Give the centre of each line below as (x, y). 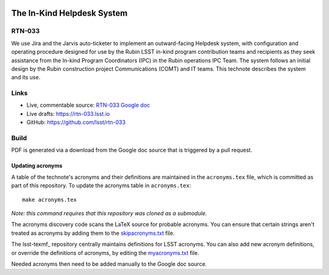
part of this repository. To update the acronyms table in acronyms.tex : (101, 185)
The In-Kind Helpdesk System (69, 13)
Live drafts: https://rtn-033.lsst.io (68, 113)
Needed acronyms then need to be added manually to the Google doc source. (109, 264)
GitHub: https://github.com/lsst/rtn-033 (76, 123)
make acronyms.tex (50, 199)
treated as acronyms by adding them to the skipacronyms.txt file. (93, 233)
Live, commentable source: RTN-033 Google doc (88, 105)
